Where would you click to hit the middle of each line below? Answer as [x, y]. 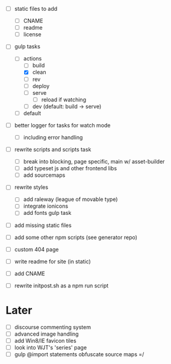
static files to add [36, 9]
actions [33, 59]
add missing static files [43, 225]
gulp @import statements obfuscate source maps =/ [79, 354]
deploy [41, 86]
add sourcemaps [44, 175]
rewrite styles [31, 187]
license [32, 34]
